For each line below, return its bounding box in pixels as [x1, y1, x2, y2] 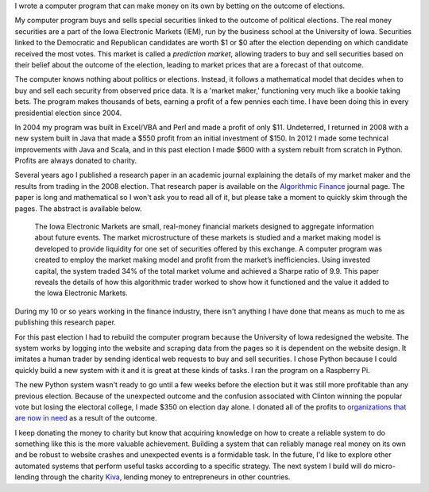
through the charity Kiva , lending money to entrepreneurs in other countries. [41, 472, 291, 482]
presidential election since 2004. [14, 108, 122, 117]
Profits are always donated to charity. [14, 156, 137, 166]
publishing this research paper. [14, 317, 117, 327]
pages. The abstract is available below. [14, 203, 142, 213]
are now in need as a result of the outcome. [14, 413, 157, 423]
